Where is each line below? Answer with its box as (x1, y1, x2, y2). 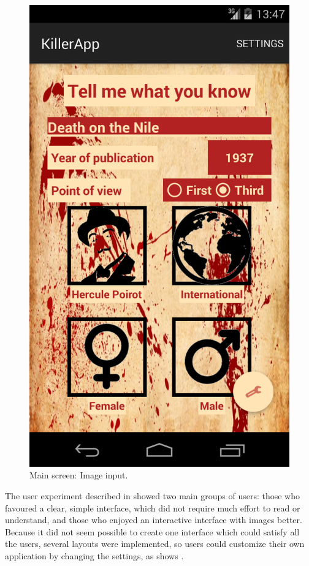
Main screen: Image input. (29, 469, 128, 481)
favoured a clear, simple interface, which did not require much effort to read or (5, 501, 300, 514)
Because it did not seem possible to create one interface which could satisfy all (5, 525, 300, 538)
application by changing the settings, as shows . (5, 549, 184, 562)
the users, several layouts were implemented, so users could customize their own (5, 537, 305, 550)
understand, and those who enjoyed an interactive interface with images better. (5, 513, 302, 526)
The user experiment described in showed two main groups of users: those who (5, 489, 300, 502)
